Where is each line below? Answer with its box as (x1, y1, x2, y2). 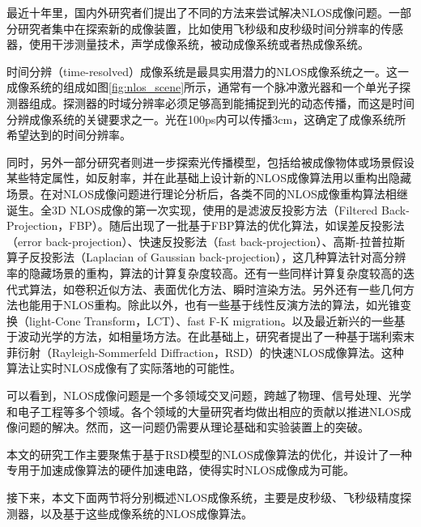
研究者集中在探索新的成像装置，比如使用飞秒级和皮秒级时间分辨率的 (17, 19, 381, 36)
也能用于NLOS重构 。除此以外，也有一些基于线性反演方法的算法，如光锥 (17, 296, 400, 313)
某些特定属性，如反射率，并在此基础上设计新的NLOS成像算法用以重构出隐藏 (6, 169, 411, 186)
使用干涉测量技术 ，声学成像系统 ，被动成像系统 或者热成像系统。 (28, 36, 369, 53)
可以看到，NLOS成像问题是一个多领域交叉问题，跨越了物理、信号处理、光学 (6, 387, 411, 404)
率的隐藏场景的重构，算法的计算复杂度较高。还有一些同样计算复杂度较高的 (6, 264, 403, 281)
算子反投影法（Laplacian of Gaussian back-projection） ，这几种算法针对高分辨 (6, 249, 406, 266)
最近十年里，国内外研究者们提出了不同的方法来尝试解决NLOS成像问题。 (6, 4, 389, 20)
